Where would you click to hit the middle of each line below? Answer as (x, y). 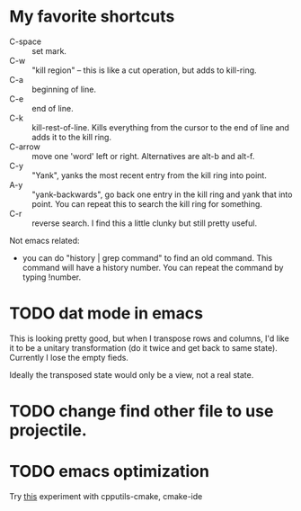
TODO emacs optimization (109, 472)
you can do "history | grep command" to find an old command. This (147, 257)
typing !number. (52, 277)
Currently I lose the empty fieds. (69, 357)
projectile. (48, 430)
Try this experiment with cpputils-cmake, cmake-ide (106, 496)
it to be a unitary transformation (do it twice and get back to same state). (144, 347)
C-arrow (25, 147)
